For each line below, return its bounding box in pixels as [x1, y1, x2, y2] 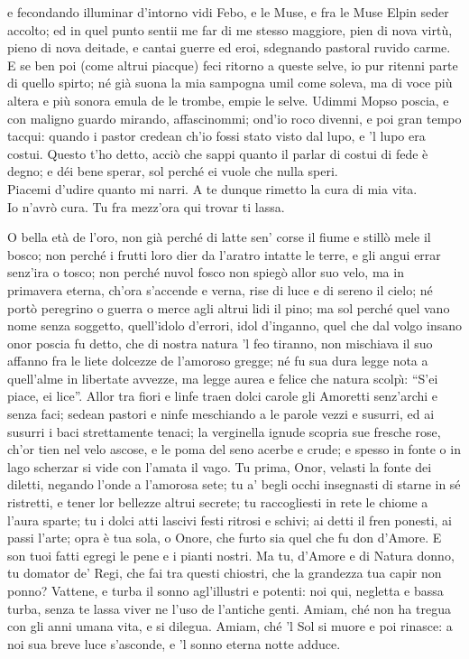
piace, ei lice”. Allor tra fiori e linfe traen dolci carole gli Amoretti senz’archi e [7, 386, 438, 405]
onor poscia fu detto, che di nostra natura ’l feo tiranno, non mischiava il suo [7, 333, 433, 352]
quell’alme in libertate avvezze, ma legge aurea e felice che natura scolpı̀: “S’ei [7, 368, 438, 387]
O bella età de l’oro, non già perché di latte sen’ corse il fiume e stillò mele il [7, 227, 431, 246]
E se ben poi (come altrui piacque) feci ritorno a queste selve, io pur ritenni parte [7, 55, 458, 74]
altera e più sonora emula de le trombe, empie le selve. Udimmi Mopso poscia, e [7, 90, 449, 109]
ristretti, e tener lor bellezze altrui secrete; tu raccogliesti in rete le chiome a [7, 493, 428, 512]
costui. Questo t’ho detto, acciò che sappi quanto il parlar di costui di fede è [7, 144, 428, 162]
